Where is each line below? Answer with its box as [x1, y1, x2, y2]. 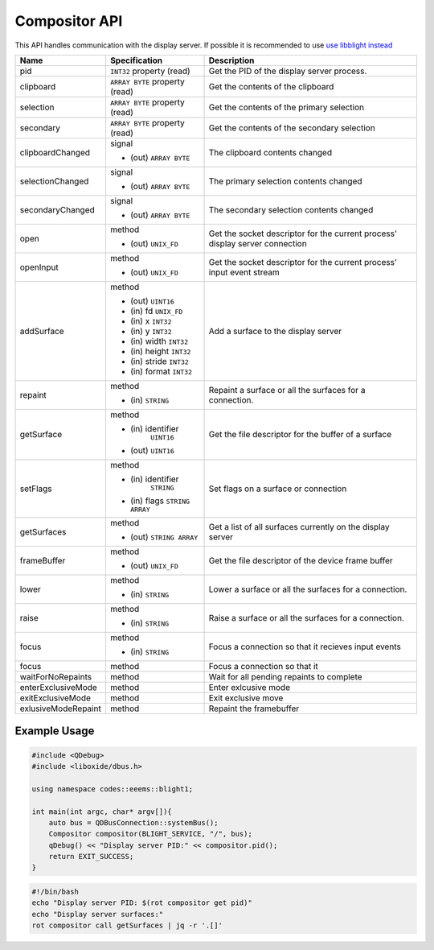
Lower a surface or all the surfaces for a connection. [208, 584, 407, 595]
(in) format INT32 [129, 366, 193, 377]
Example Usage [14, 725, 95, 738]
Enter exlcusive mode [208, 681, 291, 692]
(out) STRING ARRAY [129, 531, 199, 543]
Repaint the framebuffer [208, 703, 300, 714]
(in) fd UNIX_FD [129, 305, 183, 316]
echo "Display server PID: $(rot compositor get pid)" [31, 898, 252, 907]
